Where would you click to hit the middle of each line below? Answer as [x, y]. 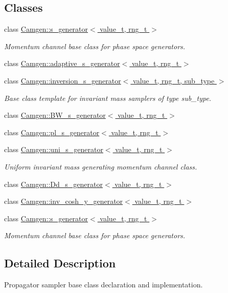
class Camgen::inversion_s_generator [63, 80]
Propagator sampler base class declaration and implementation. [104, 285]
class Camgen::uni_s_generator [54, 149]
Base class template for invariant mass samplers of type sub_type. [108, 98]
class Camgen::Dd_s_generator [53, 184]
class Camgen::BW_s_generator [55, 115]
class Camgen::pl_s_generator [52, 132]
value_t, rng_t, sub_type [174, 80]
